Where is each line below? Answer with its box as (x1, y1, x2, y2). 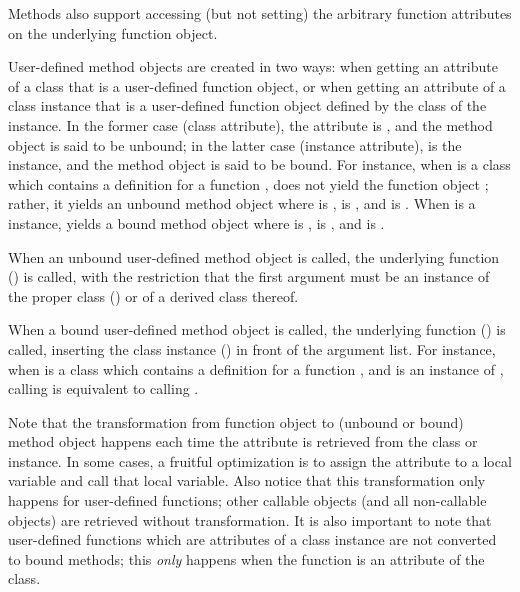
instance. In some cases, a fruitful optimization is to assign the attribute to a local (8, 450, 512, 471)
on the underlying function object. (8, 22, 218, 43)
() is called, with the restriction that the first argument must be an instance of (8, 266, 490, 287)
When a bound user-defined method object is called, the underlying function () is (8, 319, 506, 340)
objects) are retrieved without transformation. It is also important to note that (8, 509, 492, 530)
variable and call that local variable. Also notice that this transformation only (8, 470, 486, 491)
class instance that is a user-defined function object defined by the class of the (8, 95, 487, 116)
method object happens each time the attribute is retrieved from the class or (8, 431, 478, 452)
